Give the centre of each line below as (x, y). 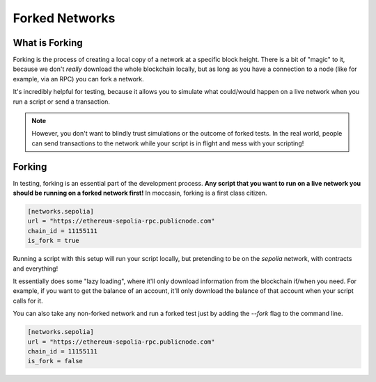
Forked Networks (64, 18)
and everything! (36, 269)
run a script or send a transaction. (62, 102)
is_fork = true (53, 241)
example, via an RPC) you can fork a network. (78, 79)
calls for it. (28, 301)
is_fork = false (55, 361)
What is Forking (48, 43)
